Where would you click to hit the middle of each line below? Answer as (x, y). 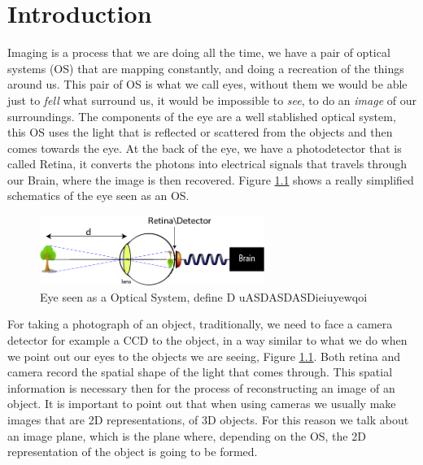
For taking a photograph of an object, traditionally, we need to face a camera (200, 324)
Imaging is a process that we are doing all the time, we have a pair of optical (199, 52)
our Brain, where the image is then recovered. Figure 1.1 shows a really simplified (211, 179)
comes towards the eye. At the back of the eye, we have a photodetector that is (205, 148)
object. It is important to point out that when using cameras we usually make (202, 404)
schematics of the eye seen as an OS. (98, 196)
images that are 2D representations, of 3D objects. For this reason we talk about (208, 419)
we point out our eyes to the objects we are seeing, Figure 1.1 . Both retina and (204, 356)
